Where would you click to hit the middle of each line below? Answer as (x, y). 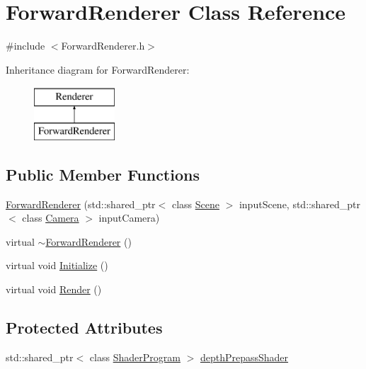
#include (25, 46)
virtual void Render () (54, 289)
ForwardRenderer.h (103, 46)
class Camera (51, 218)
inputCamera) (129, 218)
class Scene (195, 204)
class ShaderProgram (135, 357)
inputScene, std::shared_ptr (299, 204)
